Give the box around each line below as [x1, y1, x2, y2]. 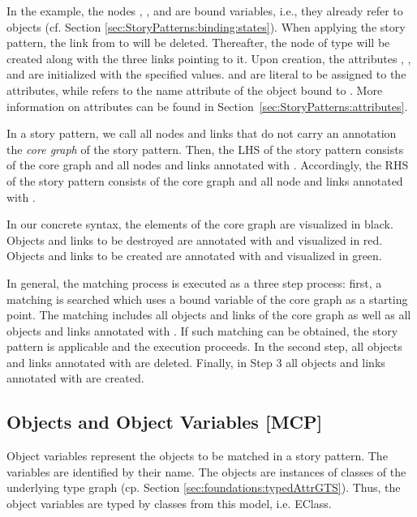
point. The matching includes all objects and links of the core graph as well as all [6, 306, 411, 323]
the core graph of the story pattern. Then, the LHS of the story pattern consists [6, 140, 404, 157]
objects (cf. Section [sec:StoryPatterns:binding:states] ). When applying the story [6, 18, 406, 35]
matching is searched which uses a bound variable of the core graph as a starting [6, 290, 408, 307]
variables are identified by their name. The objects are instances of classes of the [6, 463, 406, 480]
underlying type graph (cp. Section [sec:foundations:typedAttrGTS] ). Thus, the [6, 479, 401, 496]
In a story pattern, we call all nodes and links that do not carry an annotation [6, 125, 397, 142]
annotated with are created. [6, 370, 144, 387]
